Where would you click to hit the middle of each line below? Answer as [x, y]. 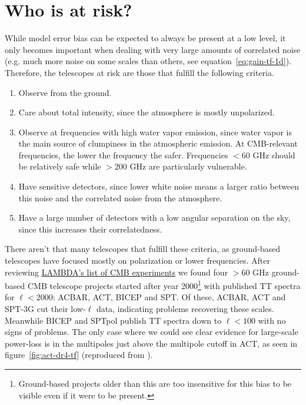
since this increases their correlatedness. [90, 229]
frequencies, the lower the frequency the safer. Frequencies [123, 155]
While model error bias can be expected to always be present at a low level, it [145, 38]
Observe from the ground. [65, 92]
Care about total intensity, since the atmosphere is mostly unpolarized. [147, 112]
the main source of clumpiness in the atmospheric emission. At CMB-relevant [158, 143]
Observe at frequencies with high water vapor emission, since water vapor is [155, 132]
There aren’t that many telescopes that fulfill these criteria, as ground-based [143, 249]
